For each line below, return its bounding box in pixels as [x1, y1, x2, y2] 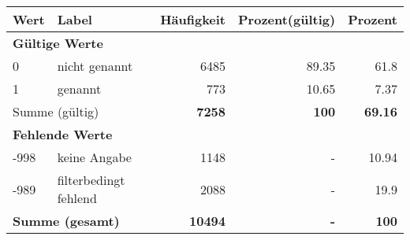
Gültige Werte [13, 34, 103, 52]
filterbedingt [57, 171, 125, 189]
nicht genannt [57, 57, 133, 75]
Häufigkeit [160, 10, 226, 28]
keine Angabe [57, 148, 132, 166]
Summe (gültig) [13, 102, 99, 120]
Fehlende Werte [13, 125, 113, 143]
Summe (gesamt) [13, 212, 120, 230]
